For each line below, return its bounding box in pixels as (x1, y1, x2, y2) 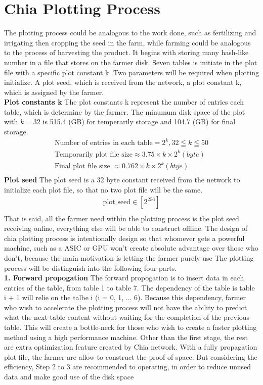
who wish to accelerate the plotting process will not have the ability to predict (4, 302, 247, 312)
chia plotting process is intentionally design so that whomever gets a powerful (4, 232, 245, 243)
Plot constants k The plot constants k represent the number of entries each (4, 97, 244, 107)
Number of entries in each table (54, 139, 153, 147)
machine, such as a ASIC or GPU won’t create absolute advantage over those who (4, 243, 258, 253)
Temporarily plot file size (54, 151, 133, 158)
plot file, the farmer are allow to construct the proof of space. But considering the (4, 351, 257, 362)
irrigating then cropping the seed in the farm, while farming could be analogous (4, 37, 251, 47)
